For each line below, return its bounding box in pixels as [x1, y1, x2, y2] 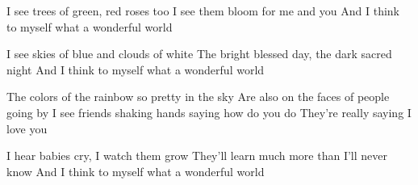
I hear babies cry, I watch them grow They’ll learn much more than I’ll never [6, 147, 387, 164]
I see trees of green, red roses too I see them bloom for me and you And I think [6, 2, 400, 19]
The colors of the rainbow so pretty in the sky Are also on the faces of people [6, 88, 390, 105]
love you [6, 120, 48, 137]
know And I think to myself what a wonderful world [6, 162, 265, 179]
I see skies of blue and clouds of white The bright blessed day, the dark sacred [6, 45, 392, 62]
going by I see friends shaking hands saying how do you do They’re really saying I [6, 103, 412, 120]
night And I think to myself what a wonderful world [6, 61, 265, 78]
